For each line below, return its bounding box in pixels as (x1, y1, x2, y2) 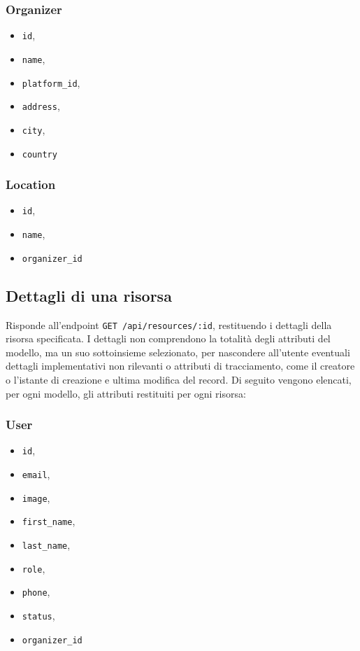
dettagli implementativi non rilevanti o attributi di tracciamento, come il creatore (6, 358, 355, 373)
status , (22, 608, 55, 622)
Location (6, 176, 56, 193)
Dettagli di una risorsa (6, 284, 172, 306)
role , (22, 561, 45, 575)
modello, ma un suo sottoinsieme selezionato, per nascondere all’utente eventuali (6, 344, 350, 359)
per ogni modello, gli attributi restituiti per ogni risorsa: (6, 386, 246, 400)
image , (22, 490, 50, 505)
